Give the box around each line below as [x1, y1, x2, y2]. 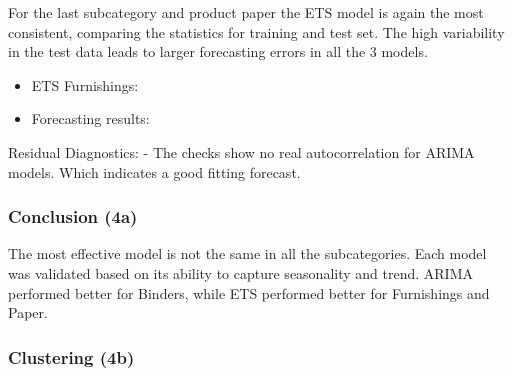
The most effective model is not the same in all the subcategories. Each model [8, 243, 487, 264]
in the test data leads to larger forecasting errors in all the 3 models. [8, 41, 428, 62]
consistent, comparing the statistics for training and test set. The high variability [8, 21, 505, 42]
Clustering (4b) [8, 344, 135, 369]
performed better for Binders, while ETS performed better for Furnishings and [8, 282, 490, 303]
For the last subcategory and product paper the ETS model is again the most [8, 2, 484, 22]
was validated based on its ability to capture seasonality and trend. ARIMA [8, 262, 473, 283]
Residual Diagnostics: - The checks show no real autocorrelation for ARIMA [8, 141, 475, 162]
